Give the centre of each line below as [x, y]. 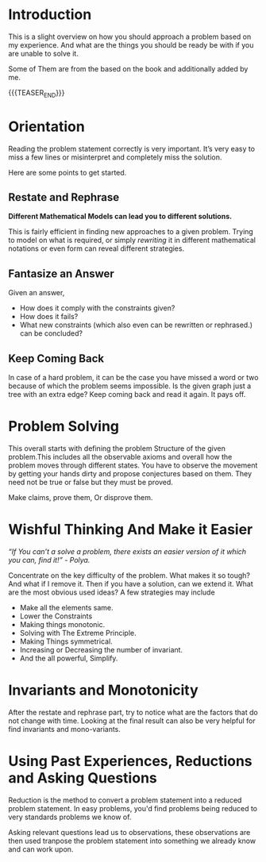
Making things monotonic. [62, 624]
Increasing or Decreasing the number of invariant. [101, 649]
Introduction [50, 15]
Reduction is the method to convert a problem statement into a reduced [125, 800]
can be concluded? [51, 333]
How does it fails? [49, 317]
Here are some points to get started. [67, 172]
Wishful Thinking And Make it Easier [131, 530]
